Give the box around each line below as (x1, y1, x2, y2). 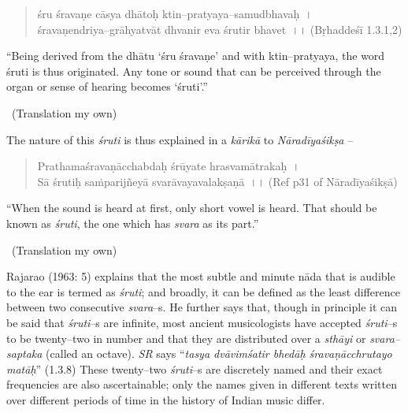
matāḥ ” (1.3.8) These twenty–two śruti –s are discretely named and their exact (6, 360, 383, 377)
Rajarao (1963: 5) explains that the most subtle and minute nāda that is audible (6, 268, 395, 285)
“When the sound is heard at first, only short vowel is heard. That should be (6, 199, 377, 216)
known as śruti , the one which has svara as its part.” (6, 214, 259, 231)
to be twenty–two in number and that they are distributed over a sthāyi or (6, 329, 366, 346)
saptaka (6, 345, 43, 362)
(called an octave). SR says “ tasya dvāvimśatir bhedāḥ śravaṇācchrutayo (46, 345, 392, 362)
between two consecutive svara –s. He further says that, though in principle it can (6, 299, 398, 315)
